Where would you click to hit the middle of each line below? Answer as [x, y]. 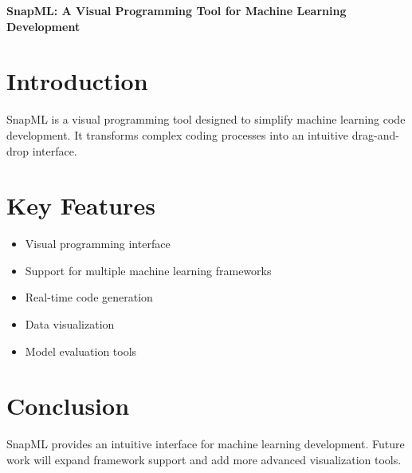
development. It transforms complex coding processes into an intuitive [178, 134]
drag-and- [375, 134]
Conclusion [68, 406]
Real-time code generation [89, 297]
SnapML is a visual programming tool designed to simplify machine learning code [206, 119]
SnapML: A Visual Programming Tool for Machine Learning [177, 10]
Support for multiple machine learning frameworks [148, 270]
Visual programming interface [98, 244]
